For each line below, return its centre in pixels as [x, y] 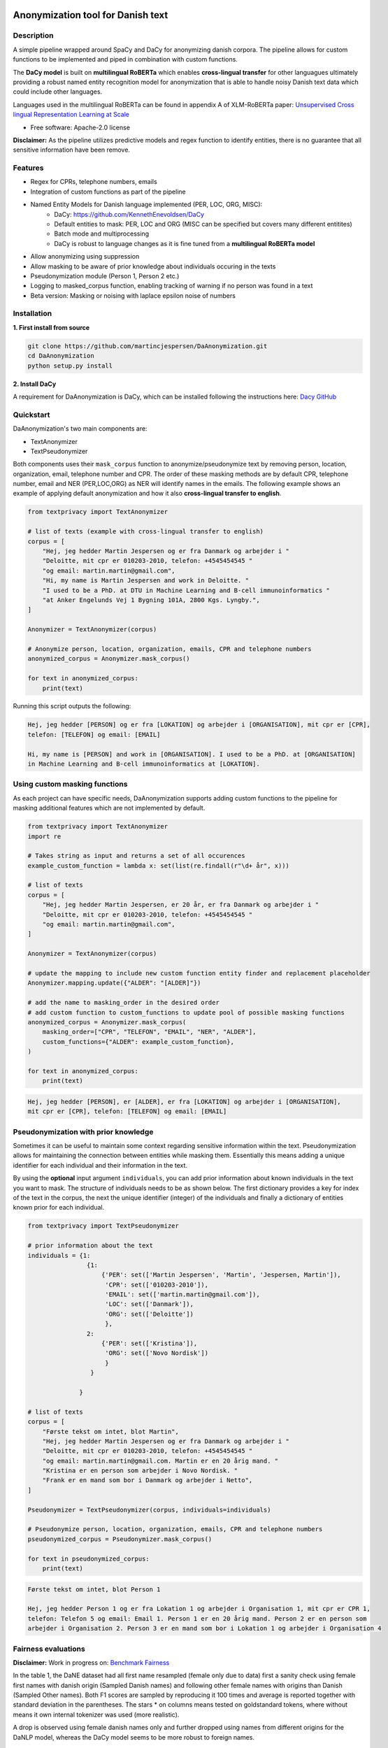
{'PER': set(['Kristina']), [150, 1344]
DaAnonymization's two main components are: [80, 429]
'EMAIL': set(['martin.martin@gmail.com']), [182, 1295]
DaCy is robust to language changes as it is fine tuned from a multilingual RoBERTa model [185, 243]
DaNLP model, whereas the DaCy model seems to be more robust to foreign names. [134, 1737]
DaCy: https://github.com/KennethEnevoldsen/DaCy [129, 214]
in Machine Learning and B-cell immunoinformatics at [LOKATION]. [144, 764]
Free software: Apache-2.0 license [80, 127]
